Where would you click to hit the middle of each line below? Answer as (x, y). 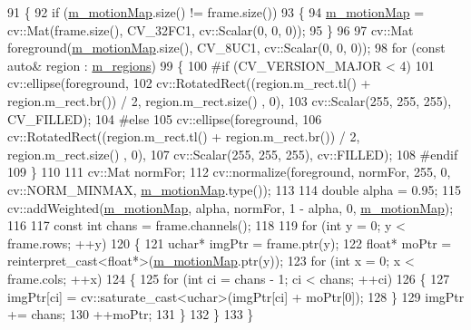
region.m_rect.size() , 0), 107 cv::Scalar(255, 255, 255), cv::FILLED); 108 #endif (233, 154)
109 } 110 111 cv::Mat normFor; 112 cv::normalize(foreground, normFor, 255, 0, (229, 172)
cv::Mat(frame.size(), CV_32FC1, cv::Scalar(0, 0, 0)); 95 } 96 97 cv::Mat (211, 29)
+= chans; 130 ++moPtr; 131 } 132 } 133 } (131, 314)
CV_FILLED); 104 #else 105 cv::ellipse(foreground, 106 (165, 118)
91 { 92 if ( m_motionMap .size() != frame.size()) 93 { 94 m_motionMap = (216, 12)
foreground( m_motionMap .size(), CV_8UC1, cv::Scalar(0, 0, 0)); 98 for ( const (226, 48)
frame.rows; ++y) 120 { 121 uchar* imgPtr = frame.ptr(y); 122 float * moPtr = (230, 243)
